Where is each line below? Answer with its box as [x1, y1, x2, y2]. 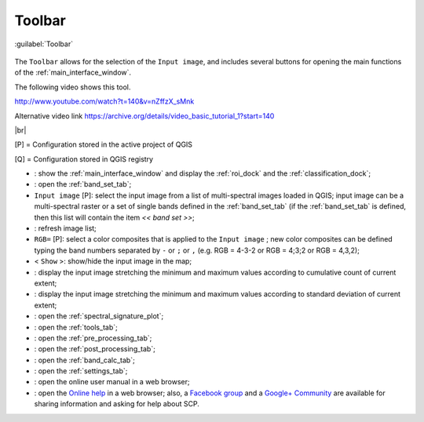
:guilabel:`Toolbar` [14, 39, 74, 49]
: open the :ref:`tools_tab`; [34, 322, 118, 332]
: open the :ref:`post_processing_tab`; [34, 344, 156, 354]
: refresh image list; [34, 224, 97, 233]
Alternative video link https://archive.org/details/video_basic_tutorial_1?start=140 [14, 111, 275, 121]
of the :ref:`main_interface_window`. [14, 67, 132, 78]
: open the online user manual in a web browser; [34, 377, 190, 387]
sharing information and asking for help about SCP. [34, 399, 199, 409]
